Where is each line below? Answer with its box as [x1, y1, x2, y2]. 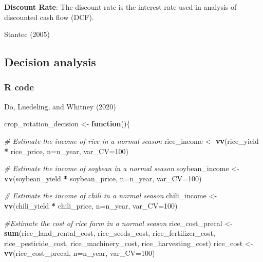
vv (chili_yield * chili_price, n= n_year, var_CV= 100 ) [4, 200, 178, 211]
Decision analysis [4, 54, 96, 70]
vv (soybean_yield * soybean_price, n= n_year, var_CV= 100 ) [4, 173, 202, 183]
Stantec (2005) [4, 29, 50, 40]
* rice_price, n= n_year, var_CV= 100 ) [4, 145, 128, 156]
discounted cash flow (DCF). [4, 11, 94, 22]
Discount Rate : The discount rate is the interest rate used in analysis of [4, 2, 237, 12]
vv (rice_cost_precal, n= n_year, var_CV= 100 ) [4, 248, 155, 258]
